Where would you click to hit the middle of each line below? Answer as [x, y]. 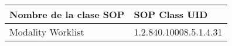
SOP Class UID [171, 14]
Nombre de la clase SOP [67, 14]
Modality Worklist [47, 32]
